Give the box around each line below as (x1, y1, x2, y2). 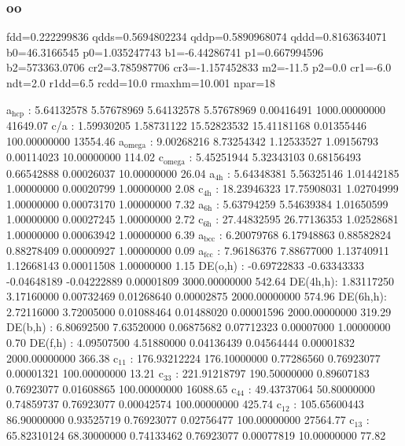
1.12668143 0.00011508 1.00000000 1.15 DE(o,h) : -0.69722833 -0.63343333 (6, 257, 364, 274)
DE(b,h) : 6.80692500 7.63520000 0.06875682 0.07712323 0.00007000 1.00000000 (6, 319, 391, 335)
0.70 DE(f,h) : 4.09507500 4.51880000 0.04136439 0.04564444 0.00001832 (6, 334, 355, 351)
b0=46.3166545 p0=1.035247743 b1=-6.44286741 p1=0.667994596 (6, 43, 323, 60)
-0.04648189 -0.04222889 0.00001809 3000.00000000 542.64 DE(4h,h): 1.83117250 (6, 272, 395, 289)
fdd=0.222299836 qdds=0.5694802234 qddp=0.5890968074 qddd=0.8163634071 (6, 28, 387, 45)
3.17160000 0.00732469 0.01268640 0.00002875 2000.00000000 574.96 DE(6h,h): (6, 288, 387, 304)
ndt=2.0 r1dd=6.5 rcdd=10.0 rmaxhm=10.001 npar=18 (6, 75, 276, 90)
